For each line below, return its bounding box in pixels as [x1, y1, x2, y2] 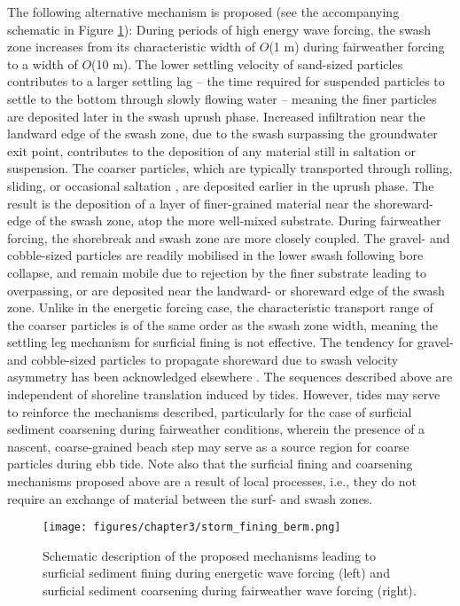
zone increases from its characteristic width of [7, 37, 256, 56]
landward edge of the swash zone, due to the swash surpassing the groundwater [7, 124, 438, 143]
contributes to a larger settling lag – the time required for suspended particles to [7, 72, 445, 91]
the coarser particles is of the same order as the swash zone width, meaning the [7, 315, 438, 334]
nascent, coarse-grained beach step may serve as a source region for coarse [7, 437, 409, 455]
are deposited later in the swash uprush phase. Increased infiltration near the [7, 106, 425, 125]
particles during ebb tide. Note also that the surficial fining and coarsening [7, 454, 413, 473]
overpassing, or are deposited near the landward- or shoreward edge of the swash [7, 280, 445, 299]
